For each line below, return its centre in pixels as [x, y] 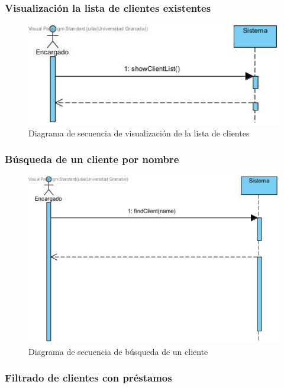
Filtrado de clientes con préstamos [88, 378]
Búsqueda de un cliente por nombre [92, 159]
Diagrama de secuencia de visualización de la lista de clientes [139, 133]
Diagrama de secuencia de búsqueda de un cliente [118, 351]
